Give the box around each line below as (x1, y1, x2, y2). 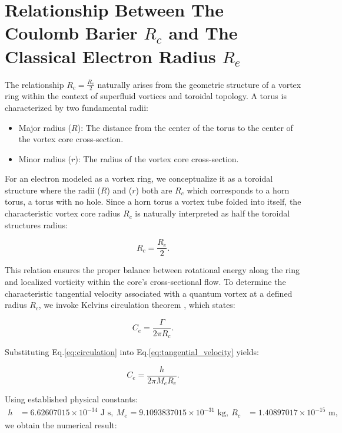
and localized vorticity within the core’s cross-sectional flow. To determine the (5, 275, 286, 287)
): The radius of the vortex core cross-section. (75, 152, 239, 165)
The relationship (5, 78, 64, 90)
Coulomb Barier (5, 21, 138, 45)
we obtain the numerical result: (5, 418, 117, 431)
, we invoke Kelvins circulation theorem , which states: (38, 298, 235, 311)
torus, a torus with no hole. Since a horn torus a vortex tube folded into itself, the (5, 195, 301, 208)
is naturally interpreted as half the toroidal (135, 207, 290, 219)
